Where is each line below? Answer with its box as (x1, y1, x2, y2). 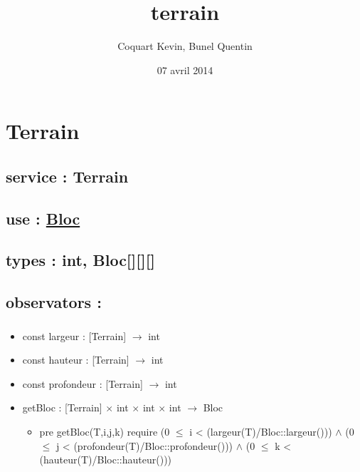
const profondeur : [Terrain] (22, 376, 143, 391)
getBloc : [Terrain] (22, 400, 102, 415)
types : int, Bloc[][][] (6, 249, 156, 271)
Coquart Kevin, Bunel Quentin (117, 39, 253, 53)
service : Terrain (6, 165, 129, 187)
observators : (6, 291, 102, 313)
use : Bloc (6, 207, 80, 229)
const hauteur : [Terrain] (22, 352, 129, 367)
